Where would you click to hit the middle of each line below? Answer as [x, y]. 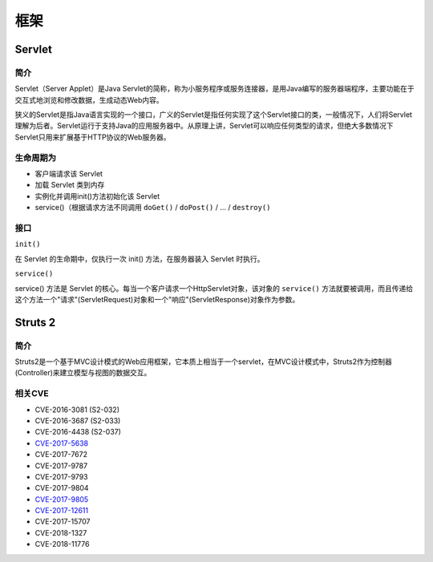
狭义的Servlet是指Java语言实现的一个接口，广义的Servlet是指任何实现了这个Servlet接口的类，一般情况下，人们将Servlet [214, 115]
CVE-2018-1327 [61, 532]
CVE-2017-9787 [61, 466]
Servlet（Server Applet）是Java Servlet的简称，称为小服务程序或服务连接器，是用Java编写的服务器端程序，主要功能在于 [214, 89]
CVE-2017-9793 [61, 476]
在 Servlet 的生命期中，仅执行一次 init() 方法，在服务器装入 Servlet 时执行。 [140, 259]
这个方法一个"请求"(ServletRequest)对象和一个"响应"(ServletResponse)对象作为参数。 [157, 299]
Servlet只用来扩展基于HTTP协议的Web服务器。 [93, 137]
